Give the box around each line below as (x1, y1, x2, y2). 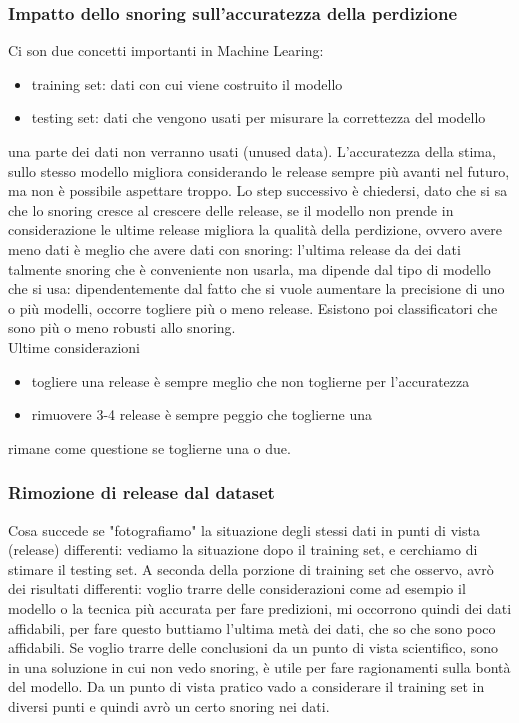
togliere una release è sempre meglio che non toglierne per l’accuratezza (31, 370, 470, 391)
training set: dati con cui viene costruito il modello (31, 73, 343, 94)
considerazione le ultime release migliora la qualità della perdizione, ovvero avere (8, 219, 502, 240)
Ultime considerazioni (8, 336, 140, 357)
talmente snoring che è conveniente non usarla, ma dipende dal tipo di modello (8, 258, 491, 279)
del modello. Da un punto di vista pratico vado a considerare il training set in (8, 676, 485, 697)
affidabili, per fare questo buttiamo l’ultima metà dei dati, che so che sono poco (8, 617, 496, 638)
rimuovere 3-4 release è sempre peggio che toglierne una (31, 404, 372, 425)
